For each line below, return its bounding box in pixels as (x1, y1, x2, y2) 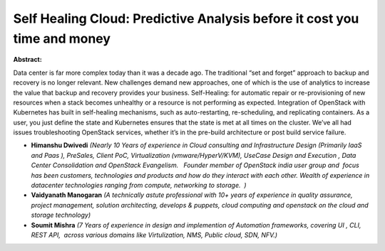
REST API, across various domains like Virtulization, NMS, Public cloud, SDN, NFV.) (31, 230, 278, 239)
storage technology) (31, 210, 91, 220)
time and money (13, 31, 111, 46)
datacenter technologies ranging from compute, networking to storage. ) (31, 181, 247, 190)
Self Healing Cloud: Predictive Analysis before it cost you (13, 11, 359, 26)
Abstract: (13, 55, 42, 64)
